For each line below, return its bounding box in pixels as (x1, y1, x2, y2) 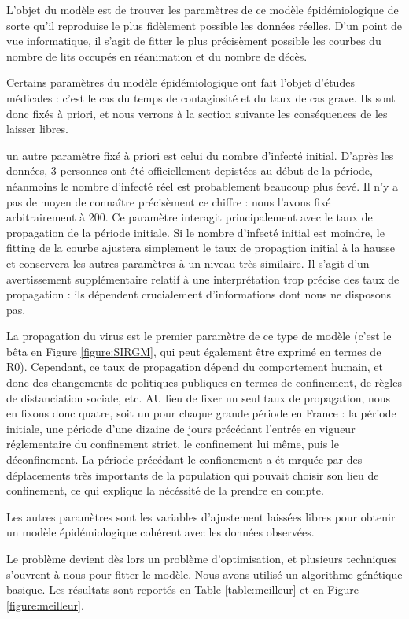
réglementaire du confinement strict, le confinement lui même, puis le (6, 436, 339, 452)
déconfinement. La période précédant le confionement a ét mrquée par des (6, 451, 363, 468)
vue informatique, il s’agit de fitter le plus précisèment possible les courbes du (6, 32, 381, 49)
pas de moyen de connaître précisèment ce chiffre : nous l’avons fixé (6, 193, 331, 209)
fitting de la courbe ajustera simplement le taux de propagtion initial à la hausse (6, 239, 395, 256)
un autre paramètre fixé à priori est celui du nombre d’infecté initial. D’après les (6, 146, 394, 163)
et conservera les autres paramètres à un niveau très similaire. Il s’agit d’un (6, 254, 370, 271)
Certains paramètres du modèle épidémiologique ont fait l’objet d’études (6, 74, 355, 91)
